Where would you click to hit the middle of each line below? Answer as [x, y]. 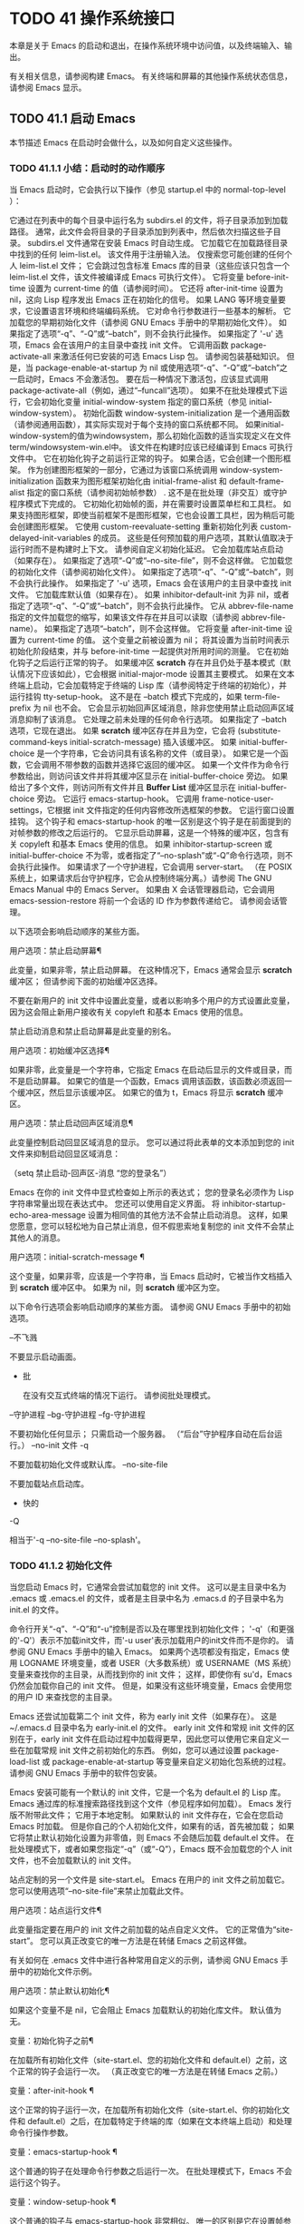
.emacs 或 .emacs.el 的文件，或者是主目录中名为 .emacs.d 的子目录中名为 [147, 1599]
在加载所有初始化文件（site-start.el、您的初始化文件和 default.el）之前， [144, 2060]
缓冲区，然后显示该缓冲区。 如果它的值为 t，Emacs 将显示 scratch [141, 1092]
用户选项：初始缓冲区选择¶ [60, 1051]
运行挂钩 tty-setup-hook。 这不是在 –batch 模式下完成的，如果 [126, 697]
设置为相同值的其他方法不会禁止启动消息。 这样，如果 [188, 1215]
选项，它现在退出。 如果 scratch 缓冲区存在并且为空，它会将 [123, 730]
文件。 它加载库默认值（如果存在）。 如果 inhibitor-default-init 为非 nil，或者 [149, 594]
